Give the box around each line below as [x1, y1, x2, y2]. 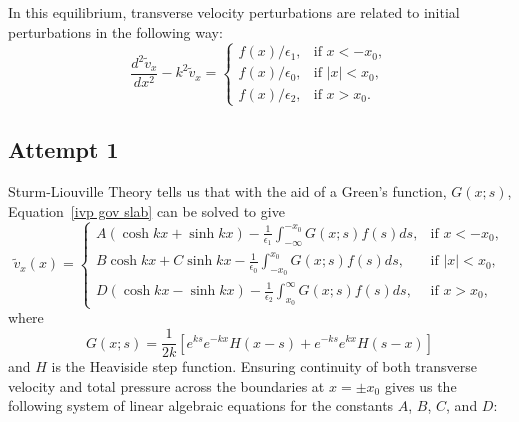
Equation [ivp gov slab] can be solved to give [8, 200, 285, 221]
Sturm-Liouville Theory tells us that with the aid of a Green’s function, [8, 180, 447, 201]
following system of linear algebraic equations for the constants [8, 395, 394, 416]
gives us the [384, 375, 457, 396]
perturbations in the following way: [8, 21, 223, 42]
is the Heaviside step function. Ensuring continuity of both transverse [51, 356, 478, 377]
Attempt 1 [8, 134, 119, 165]
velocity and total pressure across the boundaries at [8, 375, 325, 396]
